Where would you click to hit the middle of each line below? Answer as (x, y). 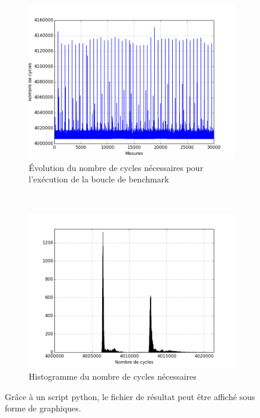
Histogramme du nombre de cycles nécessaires (113, 376)
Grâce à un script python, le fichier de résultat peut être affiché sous (130, 396)
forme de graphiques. (43, 408)
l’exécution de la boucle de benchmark (99, 179)
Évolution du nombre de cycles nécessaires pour (116, 167)
